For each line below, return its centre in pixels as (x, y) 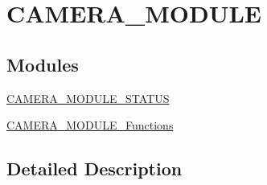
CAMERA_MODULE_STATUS (88, 98)
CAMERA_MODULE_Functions (90, 125)
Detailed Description (94, 169)
